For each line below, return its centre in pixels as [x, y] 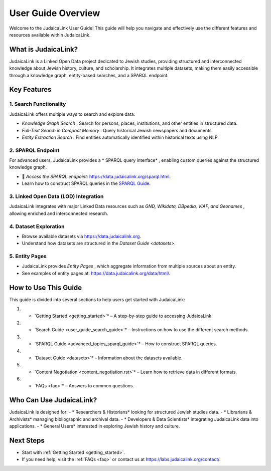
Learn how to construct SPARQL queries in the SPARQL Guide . [86, 183]
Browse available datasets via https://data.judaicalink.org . [82, 236]
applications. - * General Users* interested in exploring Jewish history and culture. [95, 426]
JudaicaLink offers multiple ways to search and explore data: [72, 114]
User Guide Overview [55, 13]
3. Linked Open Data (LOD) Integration [56, 196]
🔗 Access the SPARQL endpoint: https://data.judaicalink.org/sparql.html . [96, 176]
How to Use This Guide [46, 287]
